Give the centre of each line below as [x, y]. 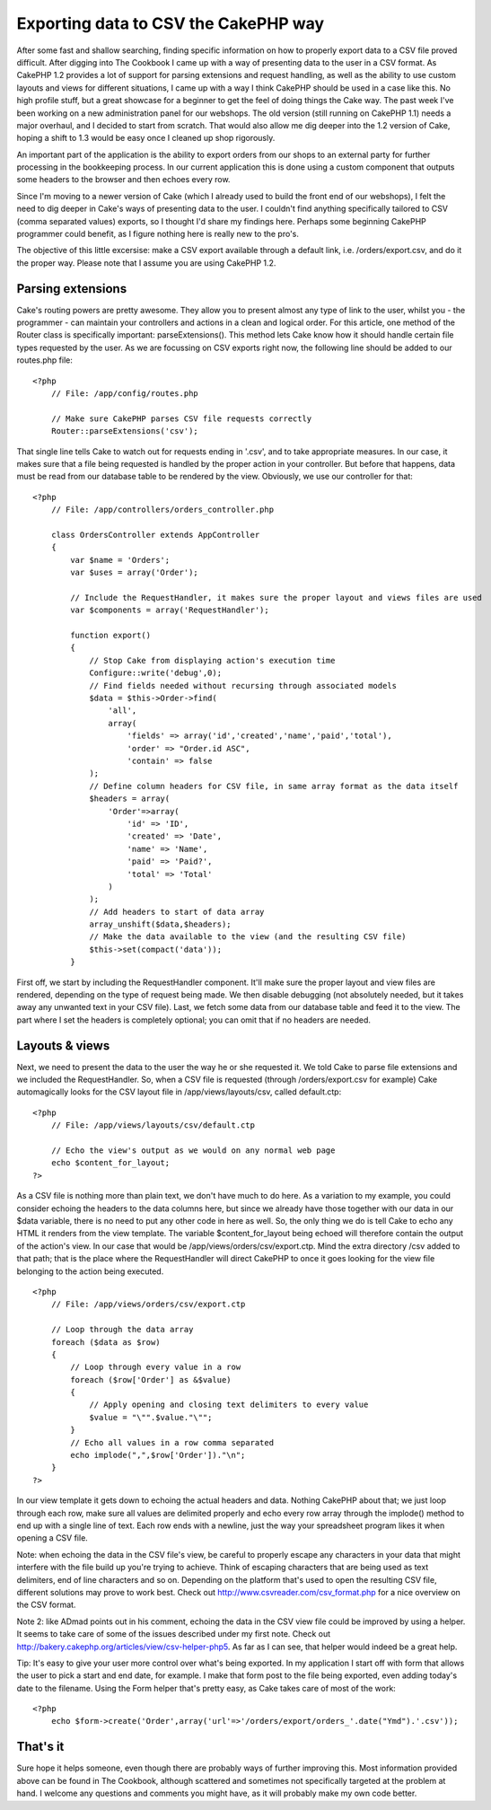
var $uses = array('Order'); [135, 573]
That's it [40, 1747]
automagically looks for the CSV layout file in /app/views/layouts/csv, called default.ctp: [179, 1092]
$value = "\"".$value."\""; [151, 1417]
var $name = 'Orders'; [120, 560]
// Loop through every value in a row [156, 1367]
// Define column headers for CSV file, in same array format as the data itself [274, 786]
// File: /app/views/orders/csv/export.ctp [148, 1305]
